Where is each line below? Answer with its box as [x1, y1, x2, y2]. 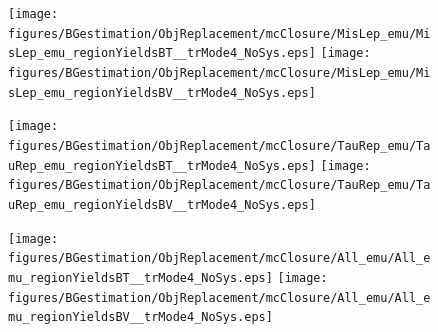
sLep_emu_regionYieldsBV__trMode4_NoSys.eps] [8, 85, 316, 100]
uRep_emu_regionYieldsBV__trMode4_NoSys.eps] [8, 197, 316, 212]
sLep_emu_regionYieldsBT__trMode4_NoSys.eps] [8, 46, 316, 61]
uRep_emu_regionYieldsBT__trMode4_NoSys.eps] [8, 158, 316, 173]
